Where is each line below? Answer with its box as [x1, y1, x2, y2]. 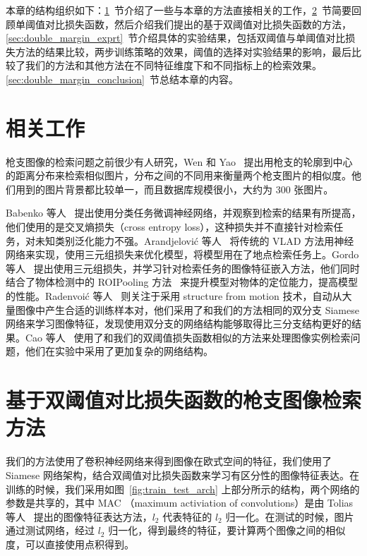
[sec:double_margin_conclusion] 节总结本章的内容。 [6, 71, 239, 86]
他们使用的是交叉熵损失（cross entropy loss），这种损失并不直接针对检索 [6, 219, 334, 234]
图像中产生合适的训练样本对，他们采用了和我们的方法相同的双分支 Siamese [15, 302, 359, 317]
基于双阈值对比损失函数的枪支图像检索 [6, 385, 362, 414]
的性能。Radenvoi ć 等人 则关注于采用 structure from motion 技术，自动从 [6, 289, 342, 303]
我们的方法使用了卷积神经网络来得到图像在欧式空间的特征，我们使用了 [6, 454, 332, 469]
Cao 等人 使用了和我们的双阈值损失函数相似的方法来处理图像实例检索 [25, 330, 351, 344]
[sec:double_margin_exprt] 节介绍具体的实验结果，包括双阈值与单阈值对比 [6, 30, 346, 45]
